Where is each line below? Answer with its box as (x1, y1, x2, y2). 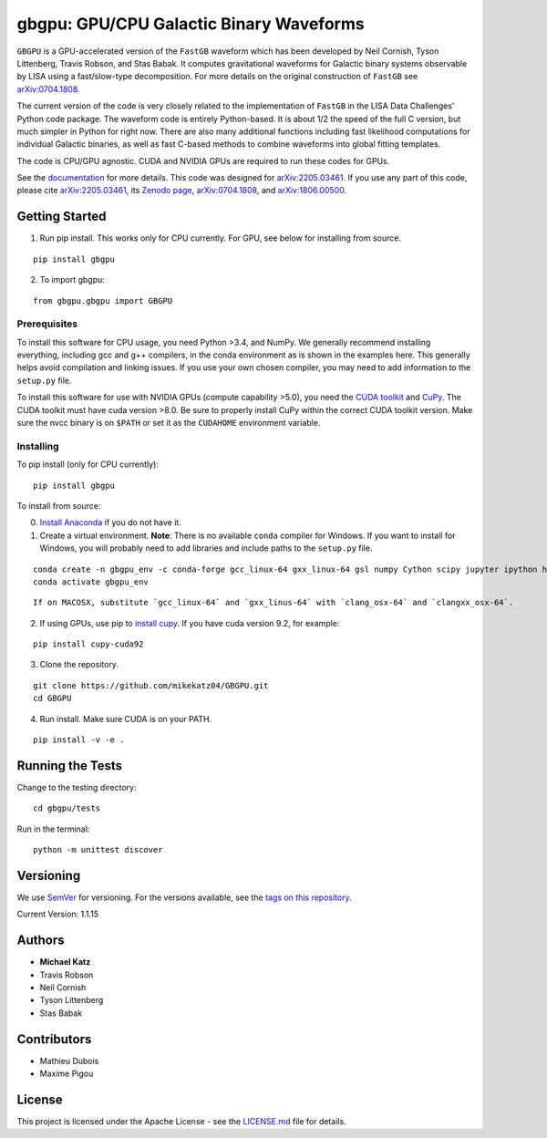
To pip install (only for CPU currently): (16, 459, 160, 470)
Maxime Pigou (39, 1068, 94, 1080)
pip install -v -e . (33, 735, 125, 745)
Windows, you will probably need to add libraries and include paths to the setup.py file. (39, 543, 373, 553)
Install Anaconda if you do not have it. (39, 517, 181, 528)
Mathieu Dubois (39, 1055, 99, 1066)
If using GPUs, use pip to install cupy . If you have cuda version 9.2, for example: (39, 617, 340, 628)
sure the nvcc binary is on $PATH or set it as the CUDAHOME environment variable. (16, 418, 321, 429)
